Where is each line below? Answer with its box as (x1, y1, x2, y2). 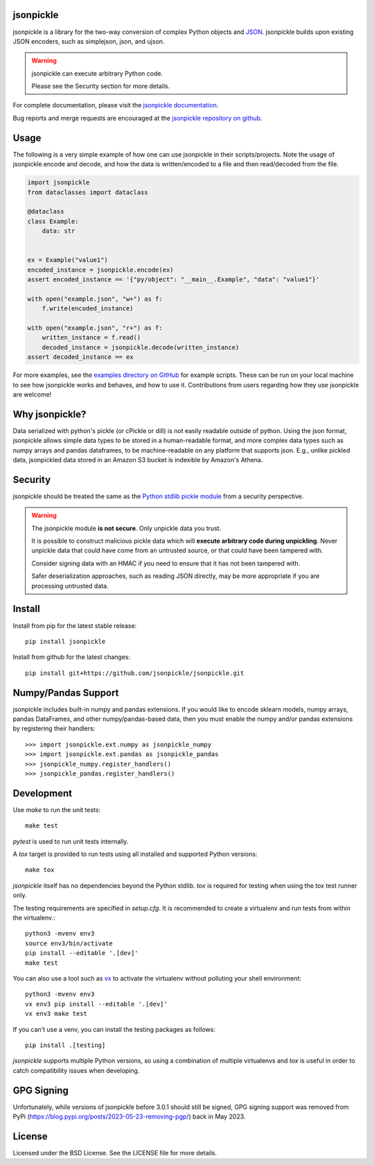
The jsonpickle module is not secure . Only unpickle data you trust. (31, 524, 222, 532)
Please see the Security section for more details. (31, 82, 170, 90)
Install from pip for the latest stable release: (12, 621, 137, 630)
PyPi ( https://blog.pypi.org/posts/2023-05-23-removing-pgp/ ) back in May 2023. (12, 1112, 246, 1121)
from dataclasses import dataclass (27, 188, 148, 196)
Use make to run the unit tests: (12, 805, 100, 814)
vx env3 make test (25, 1010, 88, 1018)
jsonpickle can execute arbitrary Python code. (31, 69, 163, 78)
